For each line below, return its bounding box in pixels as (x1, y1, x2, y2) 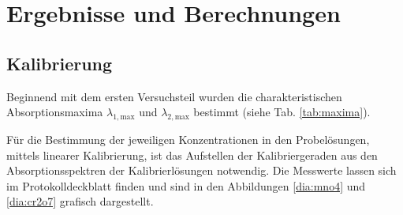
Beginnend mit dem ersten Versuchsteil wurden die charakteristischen (6, 88, 342, 104)
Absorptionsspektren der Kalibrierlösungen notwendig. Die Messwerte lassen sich (6, 162, 397, 179)
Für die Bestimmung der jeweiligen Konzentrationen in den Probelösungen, (6, 130, 370, 147)
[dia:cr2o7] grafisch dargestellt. (6, 193, 154, 209)
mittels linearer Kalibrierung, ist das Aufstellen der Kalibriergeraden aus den (6, 146, 378, 163)
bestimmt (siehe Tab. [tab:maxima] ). (193, 104, 371, 120)
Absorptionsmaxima (6, 104, 103, 120)
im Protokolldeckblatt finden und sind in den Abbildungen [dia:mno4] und (6, 177, 366, 194)
